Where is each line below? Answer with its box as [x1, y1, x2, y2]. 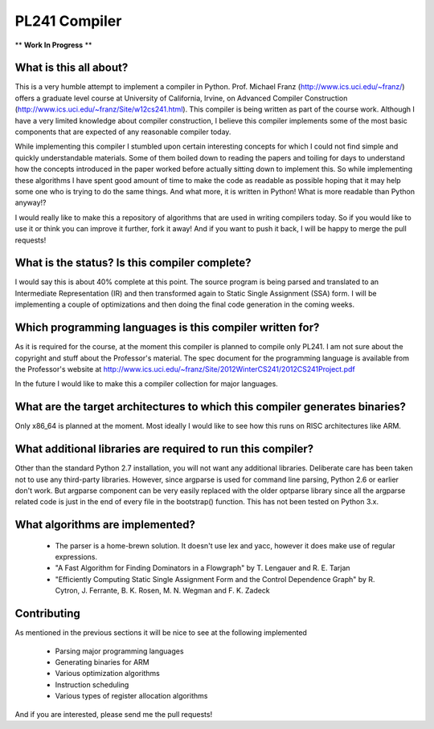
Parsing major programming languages [55, 646, 184, 656]
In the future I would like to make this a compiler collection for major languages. [14, 379, 279, 389]
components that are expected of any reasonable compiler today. [14, 127, 231, 136]
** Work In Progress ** [14, 40, 92, 50]
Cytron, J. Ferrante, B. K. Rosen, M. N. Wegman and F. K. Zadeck [55, 586, 271, 596]
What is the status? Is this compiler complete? [14, 256, 252, 270]
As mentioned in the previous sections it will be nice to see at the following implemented [14, 628, 307, 637]
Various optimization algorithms [55, 669, 160, 678]
